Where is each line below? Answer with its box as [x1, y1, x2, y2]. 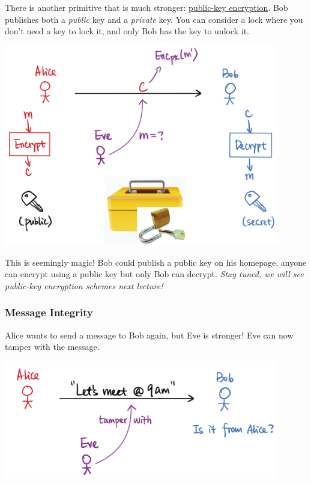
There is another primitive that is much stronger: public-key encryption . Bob [5, 1, 288, 13]
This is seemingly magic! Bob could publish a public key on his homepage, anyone [5, 256, 307, 268]
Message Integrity [5, 305, 93, 320]
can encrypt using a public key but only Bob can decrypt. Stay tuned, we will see [5, 268, 304, 280]
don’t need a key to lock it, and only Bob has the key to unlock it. [5, 25, 250, 37]
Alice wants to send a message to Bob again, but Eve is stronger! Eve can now [5, 328, 294, 341]
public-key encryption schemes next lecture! [5, 279, 163, 292]
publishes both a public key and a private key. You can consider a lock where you [5, 13, 303, 25]
